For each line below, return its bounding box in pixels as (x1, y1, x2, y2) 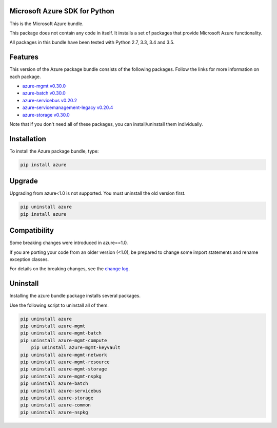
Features (9, 53, 38, 62)
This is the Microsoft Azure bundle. (9, 21, 84, 27)
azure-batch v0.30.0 (22, 90, 66, 96)
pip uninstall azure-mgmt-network (20, 352, 107, 358)
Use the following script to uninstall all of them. (9, 302, 109, 308)
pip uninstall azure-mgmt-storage (20, 366, 107, 372)
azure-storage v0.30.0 (22, 111, 70, 118)
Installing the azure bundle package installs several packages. (9, 293, 141, 299)
